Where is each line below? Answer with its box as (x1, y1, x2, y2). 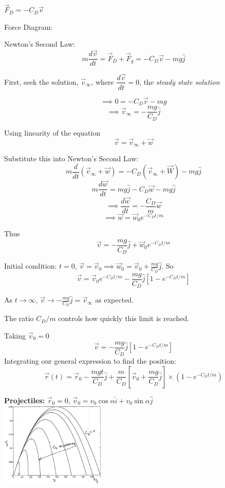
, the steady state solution (139, 76, 220, 87)
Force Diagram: (4, 21, 53, 32)
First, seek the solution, (4, 76, 79, 87)
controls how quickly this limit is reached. (58, 313, 190, 324)
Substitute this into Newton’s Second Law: (4, 153, 139, 164)
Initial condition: (4, 260, 57, 271)
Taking (4, 330, 26, 341)
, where (91, 76, 114, 87)
